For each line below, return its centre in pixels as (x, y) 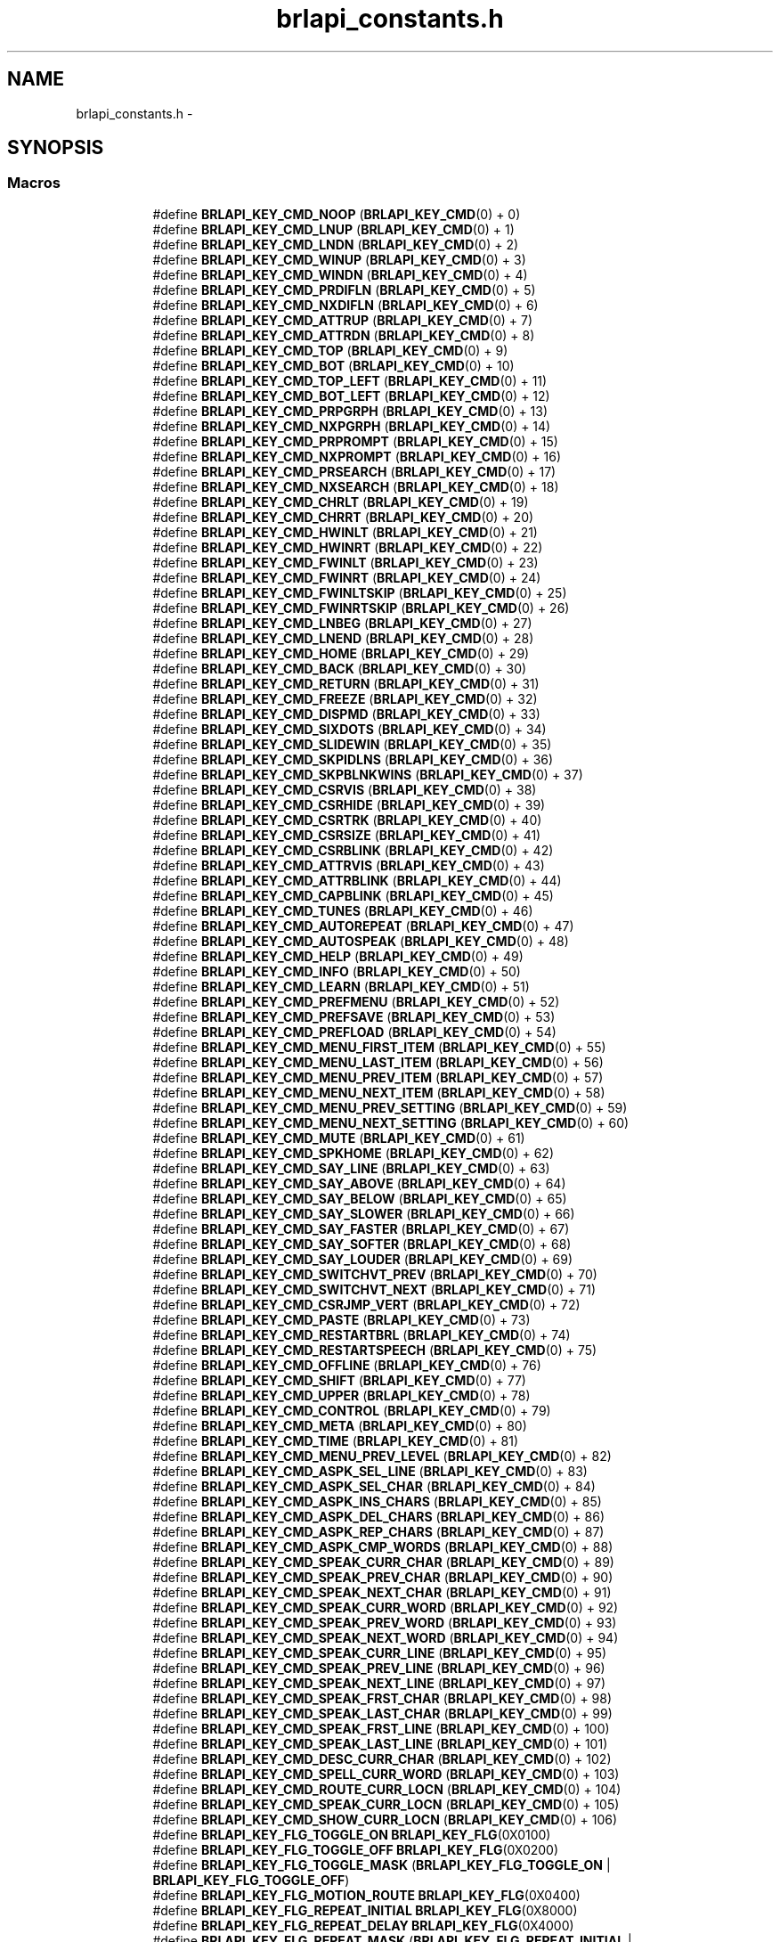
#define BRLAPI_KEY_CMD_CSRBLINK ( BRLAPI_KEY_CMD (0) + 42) (353, 850)
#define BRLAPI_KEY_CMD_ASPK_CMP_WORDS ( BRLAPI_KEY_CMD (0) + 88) (383, 1546)
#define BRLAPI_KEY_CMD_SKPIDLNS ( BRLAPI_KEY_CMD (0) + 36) (353, 759)
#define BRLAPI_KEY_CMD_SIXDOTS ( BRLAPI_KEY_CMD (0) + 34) (349, 729)
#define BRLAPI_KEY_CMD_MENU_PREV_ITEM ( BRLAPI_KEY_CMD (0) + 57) (378, 1077)
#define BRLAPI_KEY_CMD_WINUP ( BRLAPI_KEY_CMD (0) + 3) (339, 259)
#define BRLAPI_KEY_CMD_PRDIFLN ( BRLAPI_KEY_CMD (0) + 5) (344, 290)
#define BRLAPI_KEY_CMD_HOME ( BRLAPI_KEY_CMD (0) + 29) (341, 653)
